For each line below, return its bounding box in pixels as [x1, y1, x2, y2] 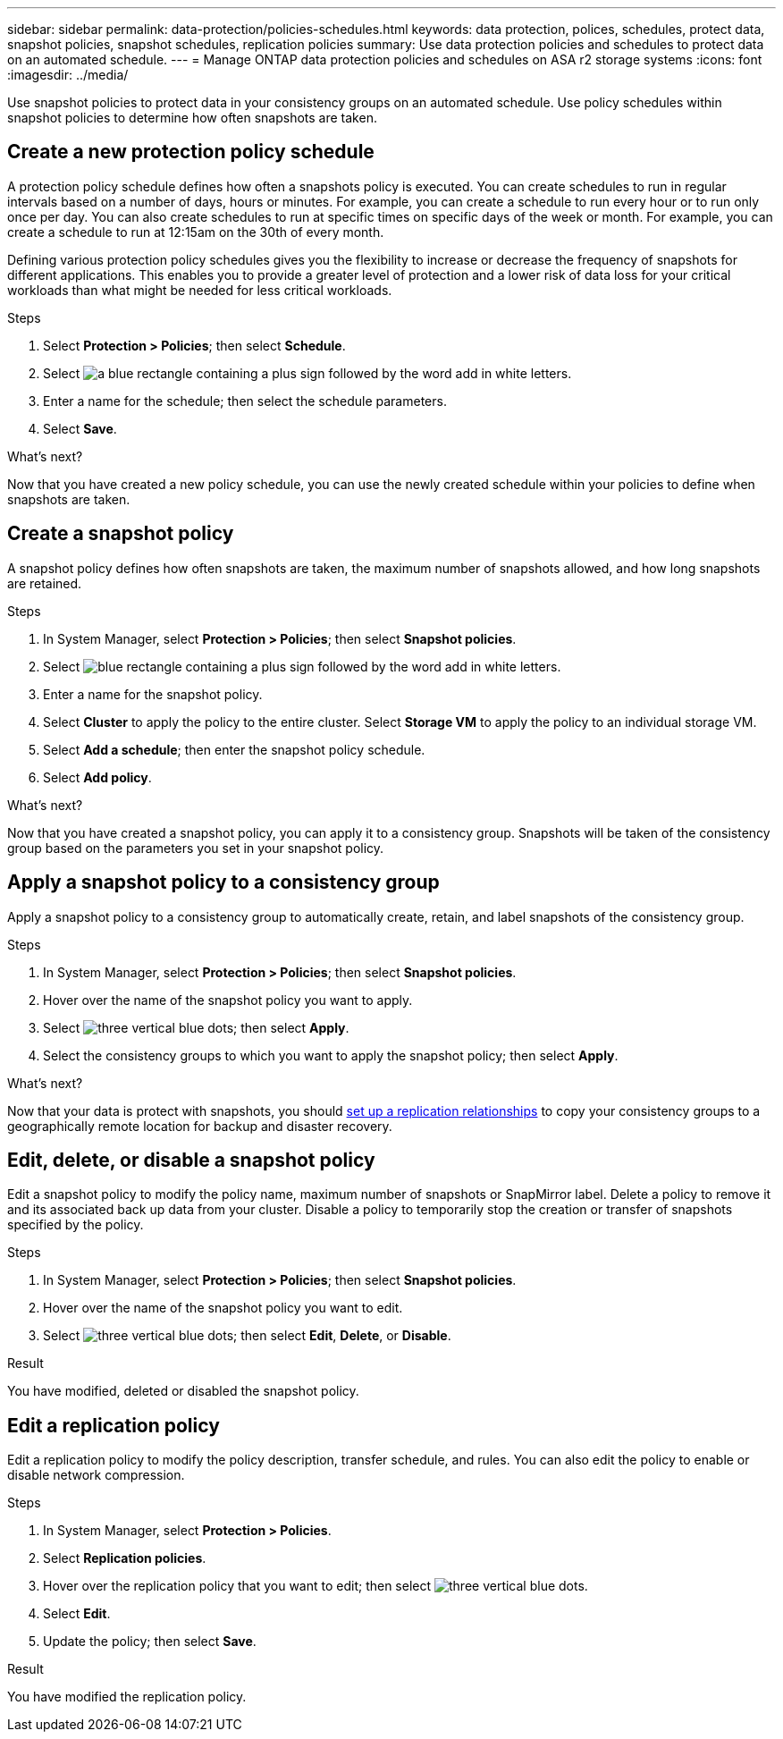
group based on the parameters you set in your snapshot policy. [7, 840, 384, 856]
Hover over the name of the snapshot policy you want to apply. [43, 992, 413, 1008]
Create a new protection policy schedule [7, 140, 375, 164]
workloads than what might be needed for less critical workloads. [7, 282, 392, 298]
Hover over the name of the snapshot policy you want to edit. [43, 1300, 403, 1316]
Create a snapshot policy [7, 522, 234, 545]
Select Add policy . [43, 769, 152, 785]
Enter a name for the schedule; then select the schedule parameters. [43, 393, 447, 409]
